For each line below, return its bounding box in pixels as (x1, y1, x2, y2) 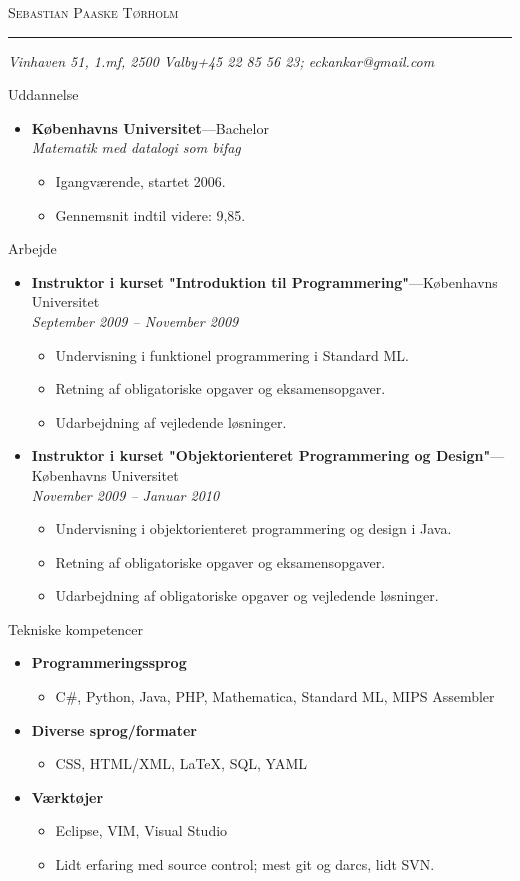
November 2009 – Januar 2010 (31, 484, 220, 505)
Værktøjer (31, 786, 104, 807)
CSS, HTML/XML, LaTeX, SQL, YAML (55, 753, 308, 774)
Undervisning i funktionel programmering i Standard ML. (55, 344, 409, 365)
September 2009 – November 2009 (31, 310, 239, 331)
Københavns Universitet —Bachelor (31, 117, 269, 138)
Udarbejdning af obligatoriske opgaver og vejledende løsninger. (55, 585, 439, 606)
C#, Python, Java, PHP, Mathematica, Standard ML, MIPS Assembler (55, 686, 495, 707)
